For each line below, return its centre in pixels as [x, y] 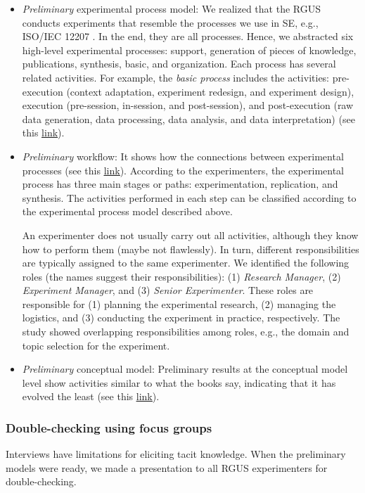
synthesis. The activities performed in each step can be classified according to [189, 197]
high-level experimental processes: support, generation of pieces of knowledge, [189, 50]
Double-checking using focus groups [109, 427]
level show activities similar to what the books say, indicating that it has [179, 382]
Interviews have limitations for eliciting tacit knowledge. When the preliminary [176, 454]
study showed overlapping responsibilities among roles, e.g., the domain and [186, 332]
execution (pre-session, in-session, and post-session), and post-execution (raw [188, 105]
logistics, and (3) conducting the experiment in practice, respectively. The [181, 318]
